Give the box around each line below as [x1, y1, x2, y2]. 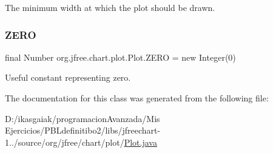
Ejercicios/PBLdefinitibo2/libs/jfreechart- [5, 124, 161, 137]
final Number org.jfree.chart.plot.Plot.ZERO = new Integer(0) [5, 50, 236, 63]
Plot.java [124, 135, 157, 148]
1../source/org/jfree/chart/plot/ [5, 135, 124, 148]
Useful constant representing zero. [5, 71, 131, 84]
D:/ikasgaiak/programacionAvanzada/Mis [5, 112, 160, 124]
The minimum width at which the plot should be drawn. [5, 1, 215, 13]
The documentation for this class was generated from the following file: [5, 92, 269, 104]
